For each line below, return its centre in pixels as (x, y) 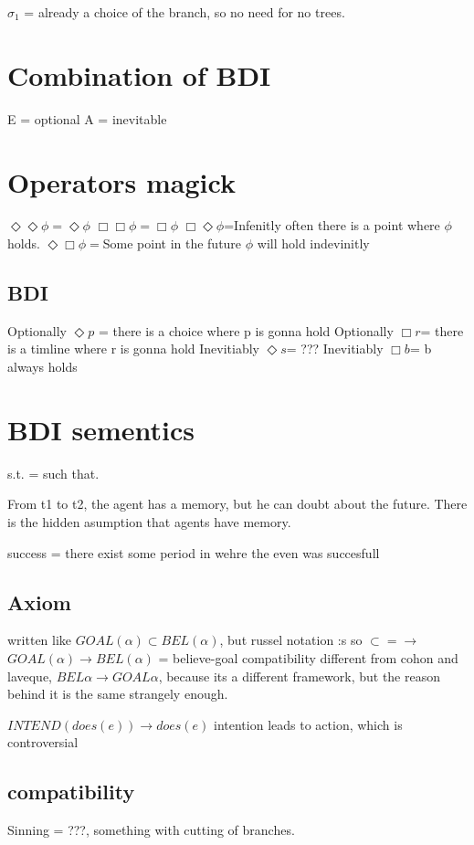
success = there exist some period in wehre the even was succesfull (194, 552)
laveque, (30, 676)
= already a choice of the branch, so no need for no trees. (184, 12)
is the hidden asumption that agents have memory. (149, 521)
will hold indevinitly (313, 243)
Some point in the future (172, 243)
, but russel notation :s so (291, 640)
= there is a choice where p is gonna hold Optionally (246, 330)
